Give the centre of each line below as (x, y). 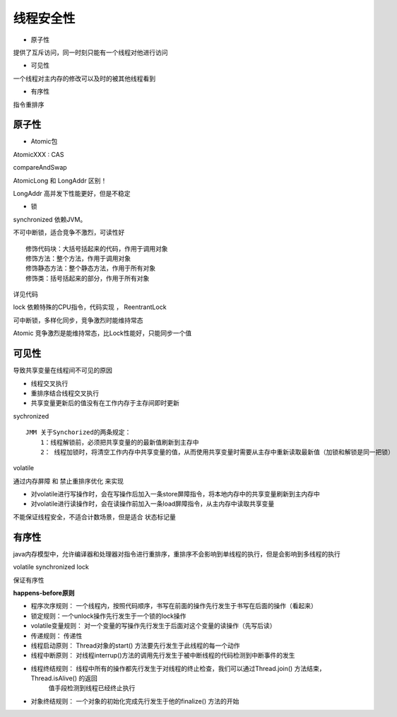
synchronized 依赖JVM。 (50, 219)
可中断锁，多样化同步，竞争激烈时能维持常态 (78, 320)
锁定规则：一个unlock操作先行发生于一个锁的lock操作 (108, 616)
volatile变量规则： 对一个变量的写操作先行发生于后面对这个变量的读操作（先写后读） (153, 626)
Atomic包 (44, 141)
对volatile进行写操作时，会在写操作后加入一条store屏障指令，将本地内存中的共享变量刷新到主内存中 (176, 494)
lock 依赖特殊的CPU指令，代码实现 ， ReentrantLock (90, 307)
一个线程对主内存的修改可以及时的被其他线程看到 (84, 78)
